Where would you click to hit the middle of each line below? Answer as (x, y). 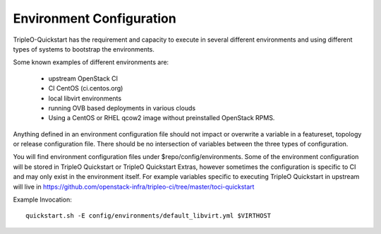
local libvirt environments (85, 98)
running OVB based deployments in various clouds (122, 108)
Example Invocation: (42, 200)
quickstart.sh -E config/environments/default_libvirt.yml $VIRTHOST (149, 216)
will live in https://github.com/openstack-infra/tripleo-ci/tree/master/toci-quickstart (134, 187)
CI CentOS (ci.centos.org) (86, 88)
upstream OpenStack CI (83, 78)
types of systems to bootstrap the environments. (84, 49)
